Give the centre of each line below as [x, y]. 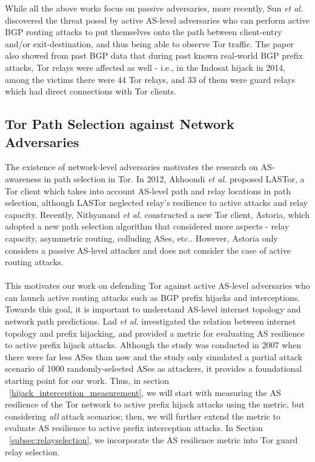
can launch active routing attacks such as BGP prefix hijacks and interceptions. [153, 297]
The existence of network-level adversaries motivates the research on [131, 167]
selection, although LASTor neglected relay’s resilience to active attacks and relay [156, 203]
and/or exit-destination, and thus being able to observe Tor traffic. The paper [149, 43]
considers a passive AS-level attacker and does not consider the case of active [148, 250]
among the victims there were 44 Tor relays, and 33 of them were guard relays [150, 79]
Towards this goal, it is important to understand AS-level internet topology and [153, 309]
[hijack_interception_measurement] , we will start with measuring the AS [145, 392]
